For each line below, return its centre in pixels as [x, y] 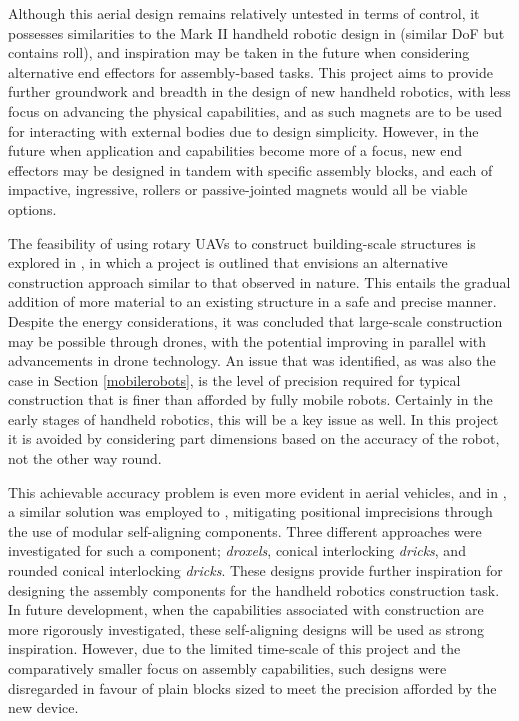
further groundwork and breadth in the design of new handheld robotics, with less [259, 91]
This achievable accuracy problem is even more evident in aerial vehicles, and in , [257, 491]
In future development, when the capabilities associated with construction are [246, 609]
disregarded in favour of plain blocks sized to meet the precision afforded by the [252, 687]
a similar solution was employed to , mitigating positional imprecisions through [250, 511]
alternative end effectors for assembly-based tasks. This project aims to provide [250, 71]
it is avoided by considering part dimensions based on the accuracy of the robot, [254, 438]
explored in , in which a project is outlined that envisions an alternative [228, 262]
